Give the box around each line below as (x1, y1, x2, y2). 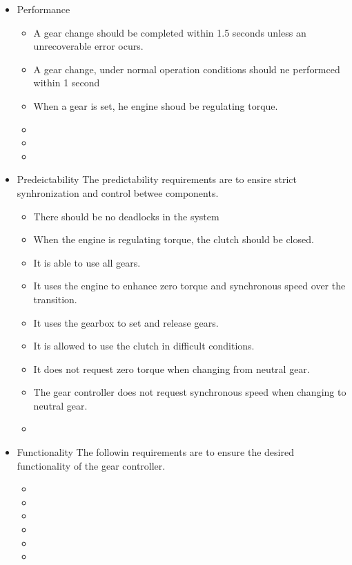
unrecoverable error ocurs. (33, 39, 144, 53)
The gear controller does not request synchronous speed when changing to (33, 385, 346, 399)
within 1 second (33, 75, 100, 90)
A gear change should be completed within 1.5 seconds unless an (33, 25, 306, 39)
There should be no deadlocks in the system (33, 209, 219, 223)
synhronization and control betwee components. (17, 185, 219, 200)
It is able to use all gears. (33, 255, 141, 269)
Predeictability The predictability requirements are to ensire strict (17, 172, 297, 186)
